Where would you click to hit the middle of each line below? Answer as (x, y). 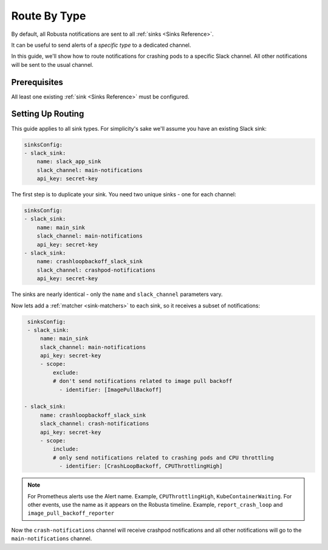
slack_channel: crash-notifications (94, 424)
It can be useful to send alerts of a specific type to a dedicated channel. (101, 45)
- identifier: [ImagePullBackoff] (111, 390)
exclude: (66, 373)
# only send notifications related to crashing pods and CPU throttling (163, 458)
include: (66, 449)
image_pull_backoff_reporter (71, 513)
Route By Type (49, 16)
